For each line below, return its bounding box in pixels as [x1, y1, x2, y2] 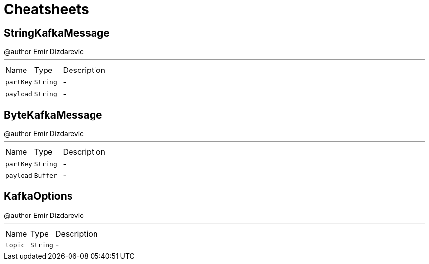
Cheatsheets [4, 1, 89, 18]
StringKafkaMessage [4, 26, 110, 39]
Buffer [34, 171, 57, 179]
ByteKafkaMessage [4, 108, 102, 121]
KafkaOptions [4, 190, 73, 203]
